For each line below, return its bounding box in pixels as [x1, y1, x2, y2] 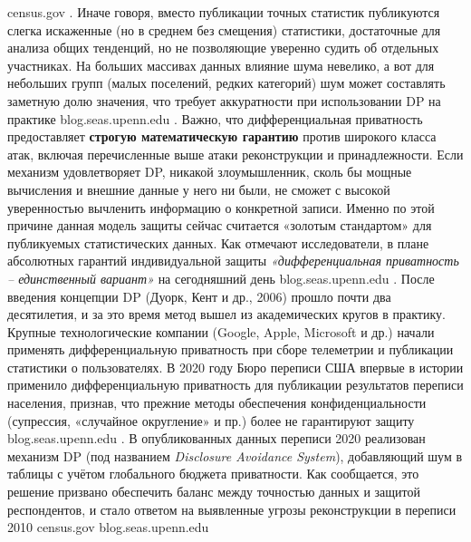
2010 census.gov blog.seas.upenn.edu [7, 518, 209, 537]
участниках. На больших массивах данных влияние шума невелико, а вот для [7, 55, 435, 74]
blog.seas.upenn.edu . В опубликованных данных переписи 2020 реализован [7, 429, 426, 448]
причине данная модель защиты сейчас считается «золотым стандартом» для [7, 216, 432, 235]
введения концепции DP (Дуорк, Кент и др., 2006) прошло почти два [7, 286, 391, 305]
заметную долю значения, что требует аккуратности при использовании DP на [7, 91, 441, 110]
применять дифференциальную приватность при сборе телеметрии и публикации [7, 340, 454, 359]
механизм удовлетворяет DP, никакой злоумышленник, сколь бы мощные [7, 162, 412, 181]
